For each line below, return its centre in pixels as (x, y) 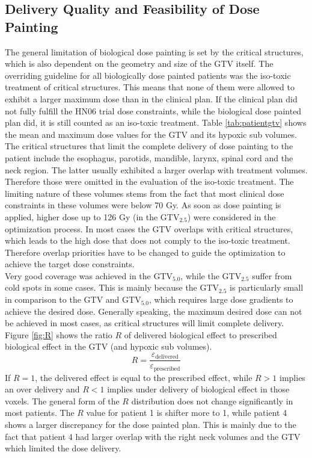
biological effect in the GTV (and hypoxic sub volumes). (109, 346)
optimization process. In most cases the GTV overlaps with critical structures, (149, 228)
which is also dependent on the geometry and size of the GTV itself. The (139, 63)
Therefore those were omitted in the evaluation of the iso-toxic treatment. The (149, 181)
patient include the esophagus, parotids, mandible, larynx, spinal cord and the (149, 157)
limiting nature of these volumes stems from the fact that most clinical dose (145, 193)
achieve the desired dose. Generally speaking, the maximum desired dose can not (154, 311)
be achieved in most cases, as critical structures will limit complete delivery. (145, 323)
